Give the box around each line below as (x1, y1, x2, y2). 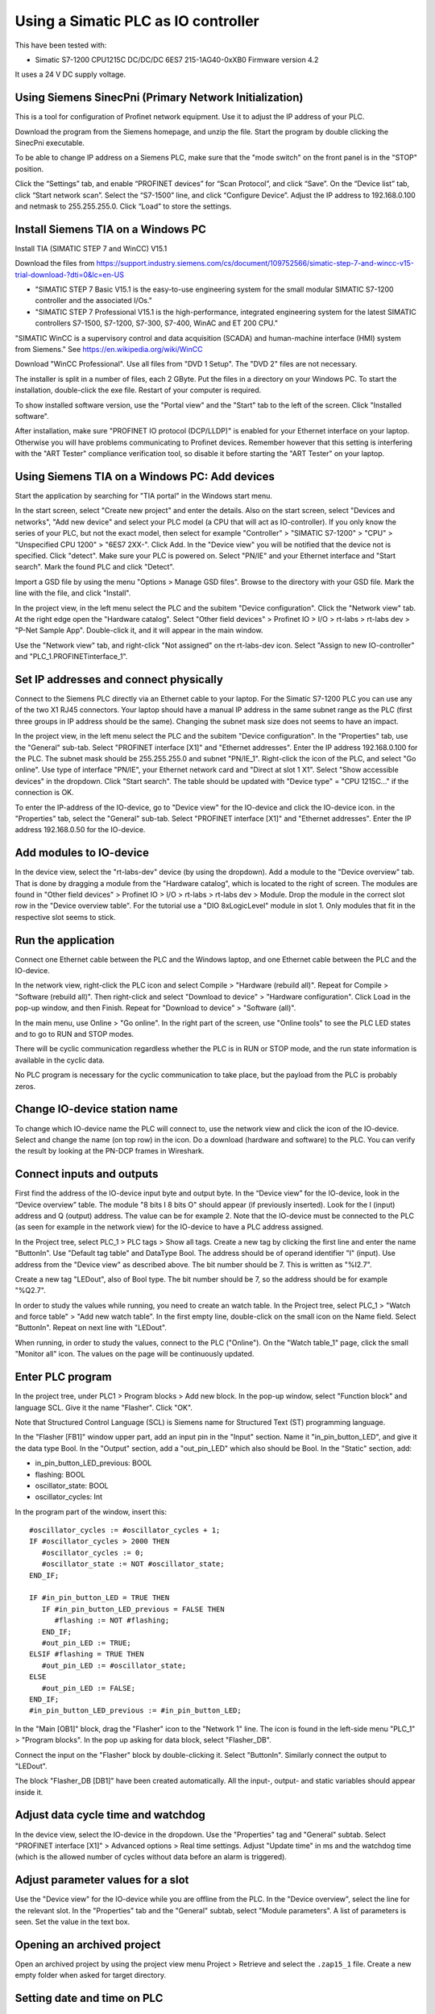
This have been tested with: (14, 40, 107, 50)
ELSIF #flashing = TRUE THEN (29, 1650, 144, 1659)
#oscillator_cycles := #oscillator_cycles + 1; (29, 1526, 221, 1535)
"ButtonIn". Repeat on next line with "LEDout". (14, 1323, 167, 1332)
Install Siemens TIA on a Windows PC (14, 222, 207, 236)
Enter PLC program (14, 1370, 112, 1384)
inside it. (14, 1787, 43, 1796)
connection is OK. (14, 788, 74, 798)
